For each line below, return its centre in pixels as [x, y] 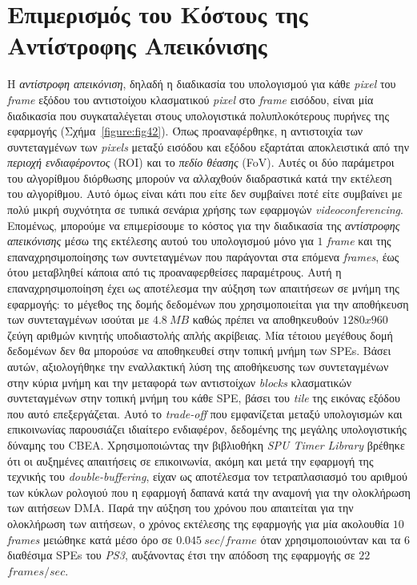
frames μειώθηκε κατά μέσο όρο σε [90, 539]
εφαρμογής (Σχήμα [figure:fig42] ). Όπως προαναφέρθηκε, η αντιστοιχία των [185, 131]
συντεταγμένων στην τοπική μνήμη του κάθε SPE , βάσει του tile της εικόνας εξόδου [204, 398]
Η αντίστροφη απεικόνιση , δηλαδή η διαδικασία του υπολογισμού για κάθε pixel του [202, 84]
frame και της [359, 241]
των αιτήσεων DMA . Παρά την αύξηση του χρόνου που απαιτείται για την [180, 508]
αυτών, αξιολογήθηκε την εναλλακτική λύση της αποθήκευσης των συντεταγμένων [198, 366]
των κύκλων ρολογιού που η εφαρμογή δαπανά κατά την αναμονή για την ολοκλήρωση [209, 492]
